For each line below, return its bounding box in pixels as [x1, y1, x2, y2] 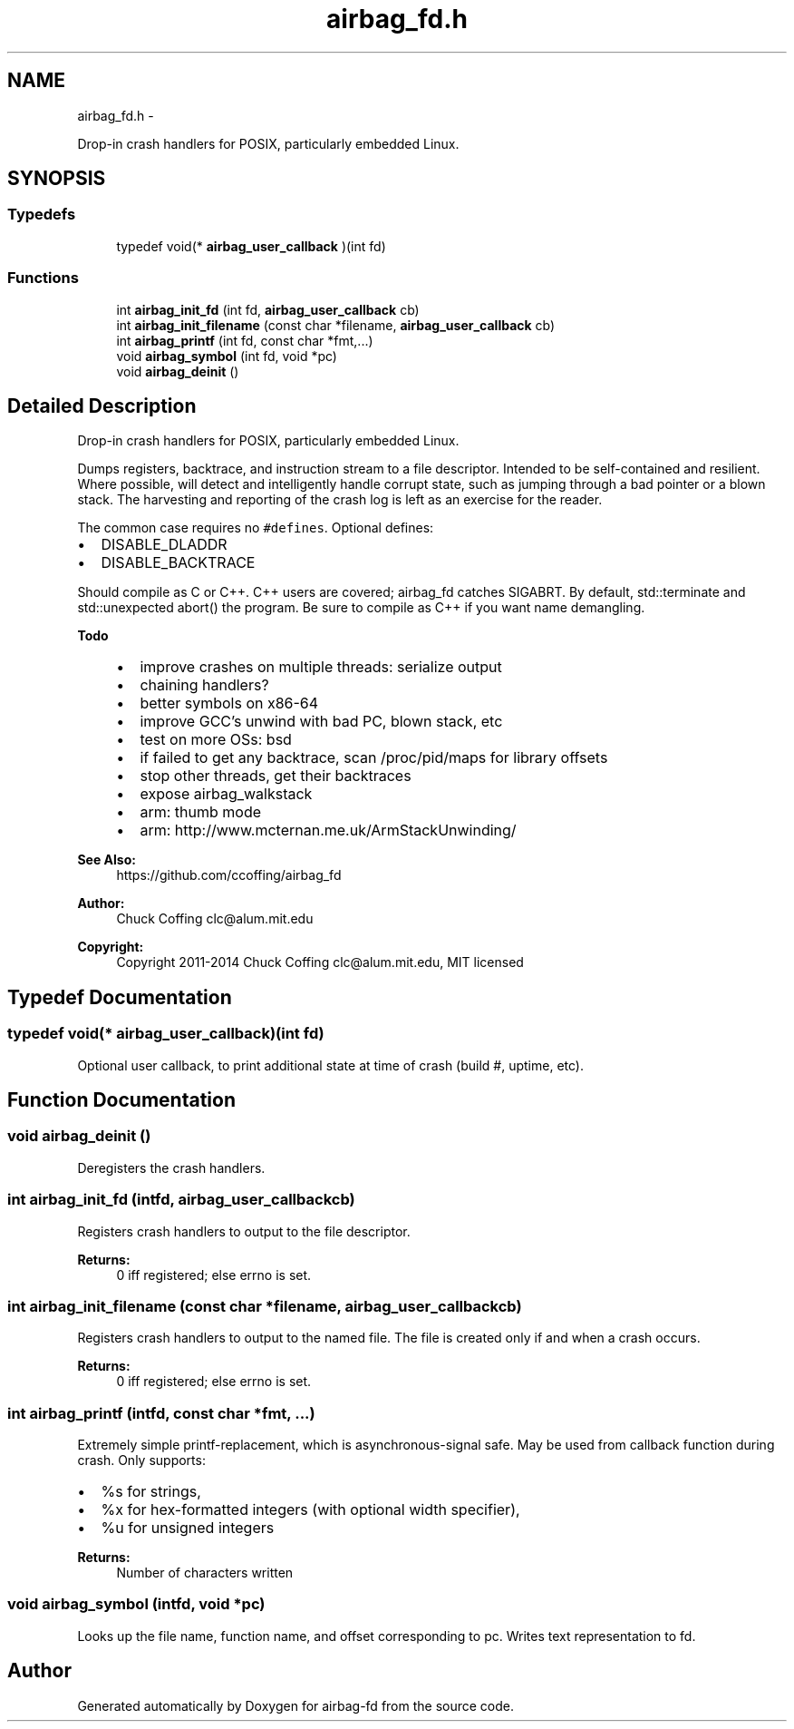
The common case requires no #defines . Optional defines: [77, 520, 434, 536]
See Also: [77, 852, 136, 868]
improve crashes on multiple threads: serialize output [140, 658, 502, 677]
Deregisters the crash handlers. [77, 1159, 266, 1176]
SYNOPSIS [7, 167, 106, 190]
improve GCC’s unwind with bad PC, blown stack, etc [140, 712, 503, 731]
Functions [7, 269, 79, 288]
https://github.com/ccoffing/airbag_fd [116, 867, 342, 884]
